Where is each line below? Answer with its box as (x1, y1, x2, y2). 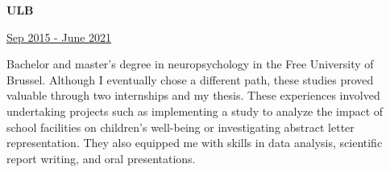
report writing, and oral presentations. (6, 149, 196, 166)
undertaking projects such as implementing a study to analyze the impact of (6, 102, 384, 119)
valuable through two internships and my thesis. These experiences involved (6, 87, 380, 104)
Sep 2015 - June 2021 (6, 28, 112, 45)
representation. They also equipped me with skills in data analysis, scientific (6, 134, 383, 151)
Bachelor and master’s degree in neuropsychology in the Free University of (6, 55, 374, 72)
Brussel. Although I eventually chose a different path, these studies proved (6, 71, 374, 88)
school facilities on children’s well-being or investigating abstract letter (6, 118, 355, 135)
